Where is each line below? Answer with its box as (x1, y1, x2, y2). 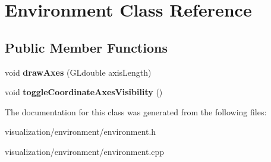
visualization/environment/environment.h (5, 125, 156, 138)
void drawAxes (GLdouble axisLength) (5, 66, 152, 78)
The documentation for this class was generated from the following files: (5, 105, 267, 118)
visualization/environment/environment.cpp (5, 145, 165, 157)
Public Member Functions (5, 38, 168, 56)
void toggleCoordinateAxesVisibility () (5, 86, 163, 98)
